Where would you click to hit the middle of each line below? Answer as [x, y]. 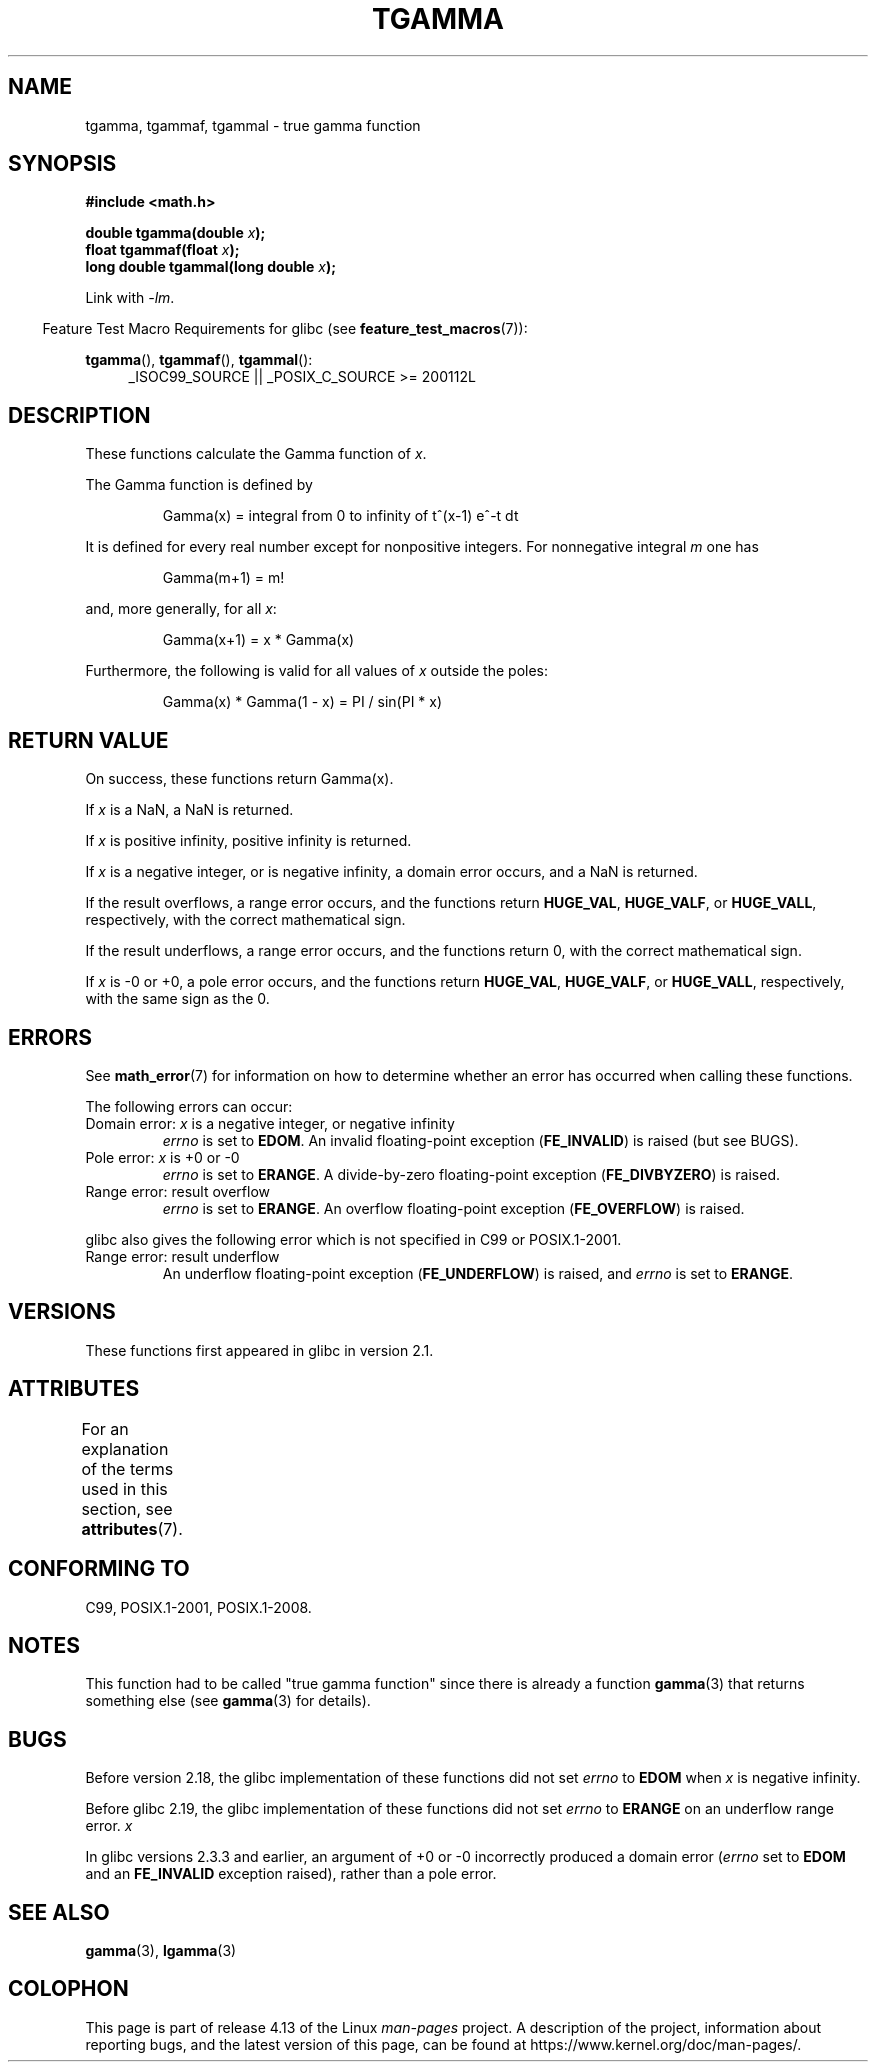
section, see [127, 1508]
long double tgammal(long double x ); [211, 267]
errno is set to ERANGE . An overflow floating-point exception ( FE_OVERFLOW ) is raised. [453, 1208]
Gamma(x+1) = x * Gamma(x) [258, 640]
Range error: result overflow [177, 1191]
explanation [125, 1448]
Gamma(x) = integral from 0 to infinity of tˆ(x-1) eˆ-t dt [340, 516]
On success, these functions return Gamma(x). [239, 779]
